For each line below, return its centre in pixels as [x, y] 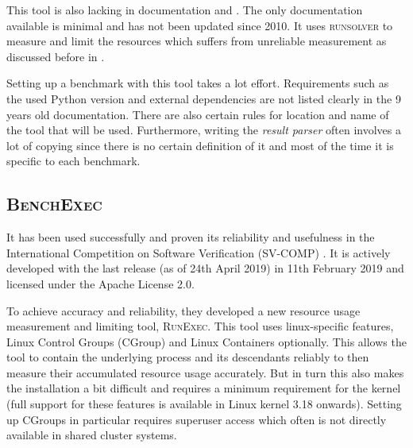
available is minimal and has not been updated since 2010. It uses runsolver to [200, 25]
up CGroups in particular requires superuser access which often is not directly [197, 419]
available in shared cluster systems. [92, 435]
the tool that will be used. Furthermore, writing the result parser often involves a [204, 130]
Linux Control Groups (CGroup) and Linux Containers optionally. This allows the [206, 341]
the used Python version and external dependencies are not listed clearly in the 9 [204, 98]
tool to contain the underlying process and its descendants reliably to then [188, 357]
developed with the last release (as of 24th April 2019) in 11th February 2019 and [205, 268]
